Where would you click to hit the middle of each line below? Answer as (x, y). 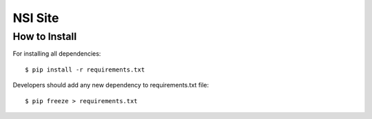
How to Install (45, 36)
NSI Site (36, 18)
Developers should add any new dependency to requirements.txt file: (111, 85)
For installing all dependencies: (57, 54)
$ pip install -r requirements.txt (85, 69)
